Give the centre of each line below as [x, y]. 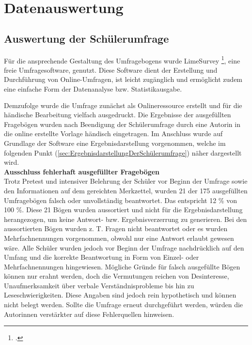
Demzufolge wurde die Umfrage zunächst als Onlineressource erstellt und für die [123, 105]
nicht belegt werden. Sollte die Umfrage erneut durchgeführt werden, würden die [124, 305]
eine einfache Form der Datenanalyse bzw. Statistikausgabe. [93, 89]
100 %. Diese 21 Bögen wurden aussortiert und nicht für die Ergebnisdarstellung [123, 210]
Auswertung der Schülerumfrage [87, 38]
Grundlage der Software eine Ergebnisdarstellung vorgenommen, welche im [115, 143]
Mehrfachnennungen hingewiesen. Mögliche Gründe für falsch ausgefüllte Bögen [122, 266]
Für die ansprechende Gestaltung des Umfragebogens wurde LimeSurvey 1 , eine [122, 60]
